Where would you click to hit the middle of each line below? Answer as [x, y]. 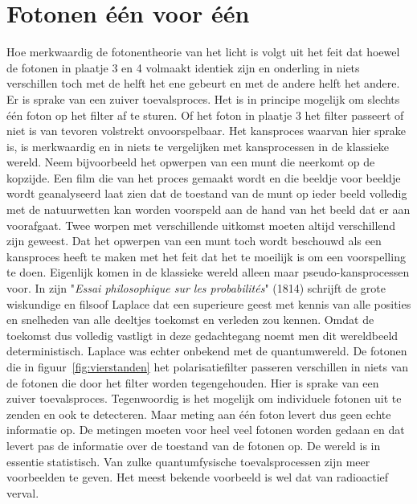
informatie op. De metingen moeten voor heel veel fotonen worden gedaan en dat [206, 430]
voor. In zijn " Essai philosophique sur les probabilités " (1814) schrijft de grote [196, 288]
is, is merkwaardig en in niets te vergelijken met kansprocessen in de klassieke [198, 146]
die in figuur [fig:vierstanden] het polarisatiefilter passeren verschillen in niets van [208, 367]
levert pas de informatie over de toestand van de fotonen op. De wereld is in [194, 445]
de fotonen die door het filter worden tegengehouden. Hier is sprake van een [193, 382]
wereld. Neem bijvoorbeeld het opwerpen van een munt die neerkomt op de [191, 162]
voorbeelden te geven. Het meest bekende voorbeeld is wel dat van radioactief [198, 477]
